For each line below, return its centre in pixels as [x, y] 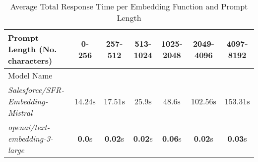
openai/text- [29, 127]
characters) [30, 60]
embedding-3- [31, 138]
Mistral [20, 113]
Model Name [30, 75]
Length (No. [32, 49]
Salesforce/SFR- [36, 90]
